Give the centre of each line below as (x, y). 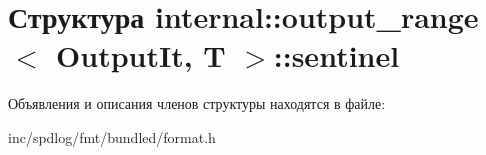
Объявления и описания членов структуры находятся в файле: (197, 103)
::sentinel (336, 55)
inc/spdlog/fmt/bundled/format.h (112, 136)
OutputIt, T (141, 55)
